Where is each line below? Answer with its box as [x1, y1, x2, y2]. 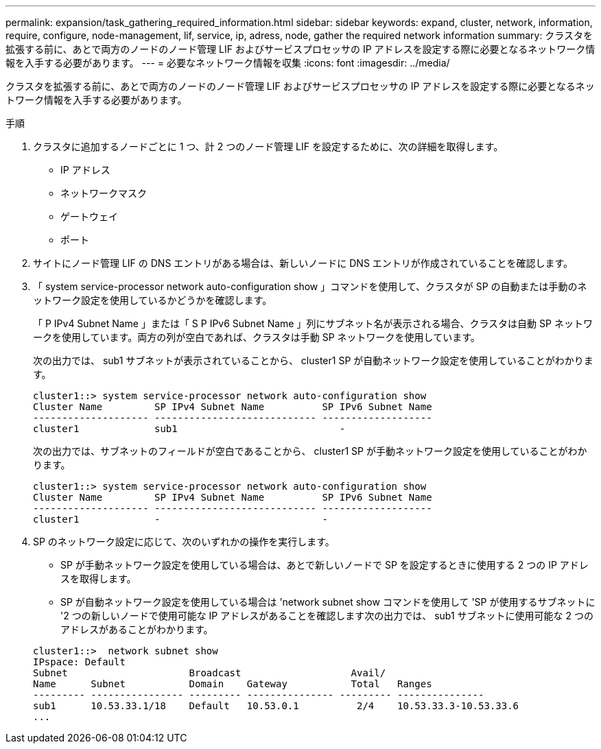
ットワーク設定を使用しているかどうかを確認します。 [33, 294, 272, 306]
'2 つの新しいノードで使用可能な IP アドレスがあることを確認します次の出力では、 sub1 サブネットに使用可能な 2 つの [60, 610, 593, 621]
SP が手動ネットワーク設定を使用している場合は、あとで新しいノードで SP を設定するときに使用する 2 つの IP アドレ [60, 559, 589, 571]
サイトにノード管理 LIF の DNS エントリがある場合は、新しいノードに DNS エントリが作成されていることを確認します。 [33, 257, 574, 269]
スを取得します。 [60, 573, 137, 584]
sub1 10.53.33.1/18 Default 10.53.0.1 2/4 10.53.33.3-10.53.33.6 [33, 700, 519, 711]
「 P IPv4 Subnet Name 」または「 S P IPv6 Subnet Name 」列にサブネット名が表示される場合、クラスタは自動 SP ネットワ [33, 318, 593, 329]
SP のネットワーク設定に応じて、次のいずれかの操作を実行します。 [33, 536, 335, 547]
